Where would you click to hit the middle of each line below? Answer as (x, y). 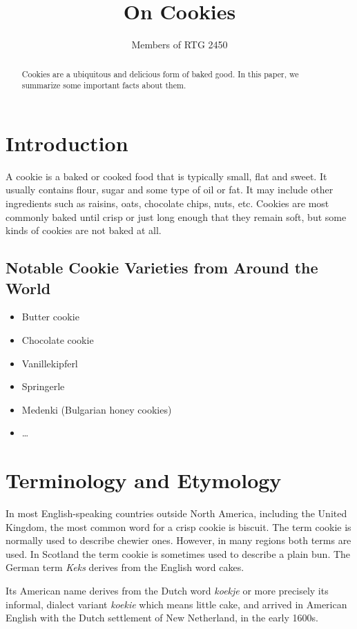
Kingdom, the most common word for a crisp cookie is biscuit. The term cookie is (178, 526)
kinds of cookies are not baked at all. (84, 230)
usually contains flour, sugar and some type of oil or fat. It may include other (170, 190)
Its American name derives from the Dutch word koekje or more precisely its (167, 590)
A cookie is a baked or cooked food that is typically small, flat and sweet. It (166, 176)
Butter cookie (50, 317)
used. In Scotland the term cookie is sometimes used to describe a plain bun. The (178, 553)
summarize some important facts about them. (104, 85)
